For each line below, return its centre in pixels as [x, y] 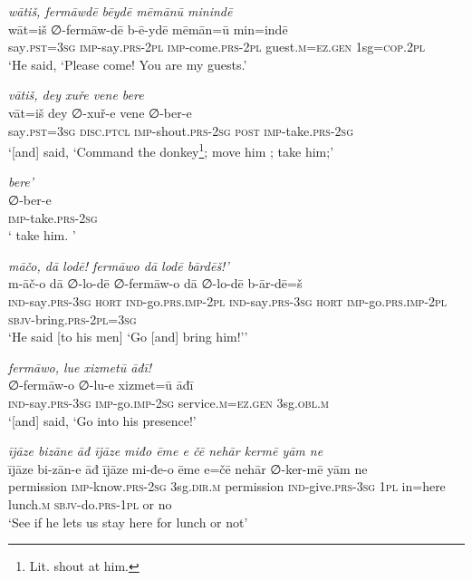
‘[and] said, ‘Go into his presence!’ [102, 420]
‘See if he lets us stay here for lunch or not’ [128, 522]
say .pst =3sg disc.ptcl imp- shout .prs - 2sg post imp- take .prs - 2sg [181, 130]
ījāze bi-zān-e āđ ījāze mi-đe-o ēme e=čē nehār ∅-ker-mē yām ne [188, 468]
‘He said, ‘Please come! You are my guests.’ [128, 64]
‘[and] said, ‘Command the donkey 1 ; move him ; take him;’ [171, 150]
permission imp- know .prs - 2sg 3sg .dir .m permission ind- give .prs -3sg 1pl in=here [227, 486]
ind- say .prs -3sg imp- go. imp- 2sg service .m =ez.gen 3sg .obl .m [169, 402]
